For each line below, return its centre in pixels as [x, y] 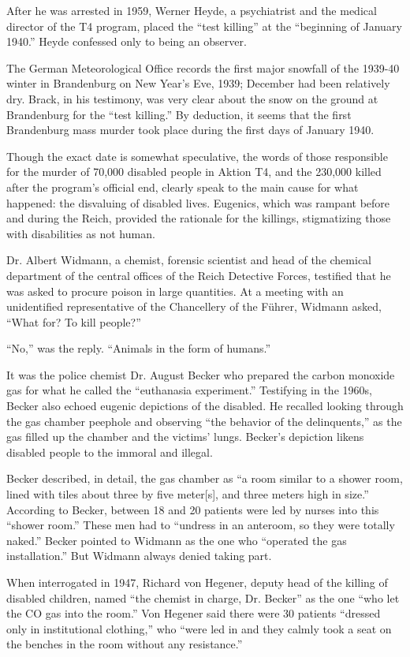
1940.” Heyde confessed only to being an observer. [127, 41]
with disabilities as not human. [81, 233]
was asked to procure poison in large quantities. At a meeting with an [175, 291]
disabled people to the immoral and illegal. [110, 452]
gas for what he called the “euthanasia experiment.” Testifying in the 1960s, [189, 390]
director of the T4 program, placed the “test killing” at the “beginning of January [204, 26]
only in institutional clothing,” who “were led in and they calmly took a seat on [199, 628]
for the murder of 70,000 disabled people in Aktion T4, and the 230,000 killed [194, 172]
